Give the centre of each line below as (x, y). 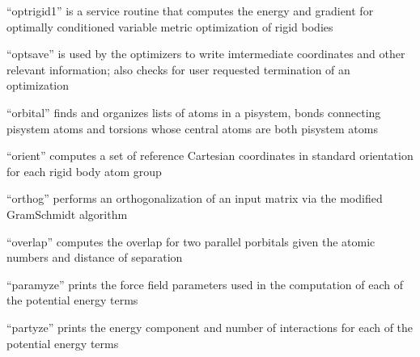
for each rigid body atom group (84, 171)
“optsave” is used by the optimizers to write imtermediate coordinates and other (206, 54)
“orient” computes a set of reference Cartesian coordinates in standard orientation (210, 155)
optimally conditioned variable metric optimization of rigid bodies (170, 26)
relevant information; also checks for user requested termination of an (178, 69)
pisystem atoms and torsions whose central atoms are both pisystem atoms (192, 128)
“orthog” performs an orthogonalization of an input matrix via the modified (195, 198)
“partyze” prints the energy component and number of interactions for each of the (210, 327)
